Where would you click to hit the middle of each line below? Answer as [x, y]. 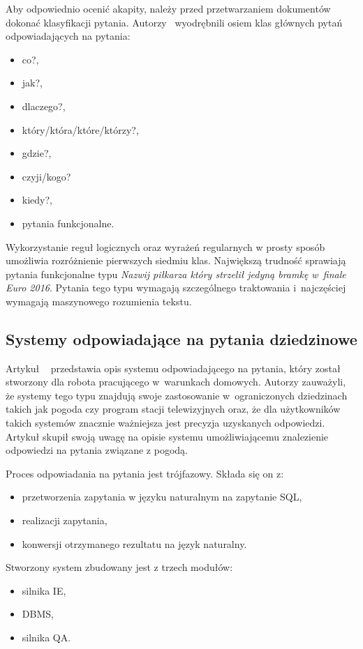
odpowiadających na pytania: [68, 36]
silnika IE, [44, 590]
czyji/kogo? [46, 176]
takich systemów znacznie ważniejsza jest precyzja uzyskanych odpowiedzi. [165, 423]
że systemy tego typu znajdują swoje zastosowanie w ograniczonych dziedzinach [177, 395]
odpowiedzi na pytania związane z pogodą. [97, 450]
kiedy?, [37, 200]
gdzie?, [37, 153]
